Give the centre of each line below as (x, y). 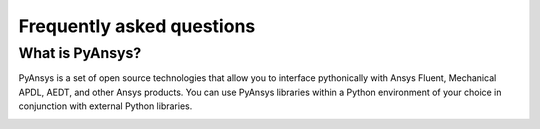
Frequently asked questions (137, 26)
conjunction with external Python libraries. (105, 106)
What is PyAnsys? (80, 53)
